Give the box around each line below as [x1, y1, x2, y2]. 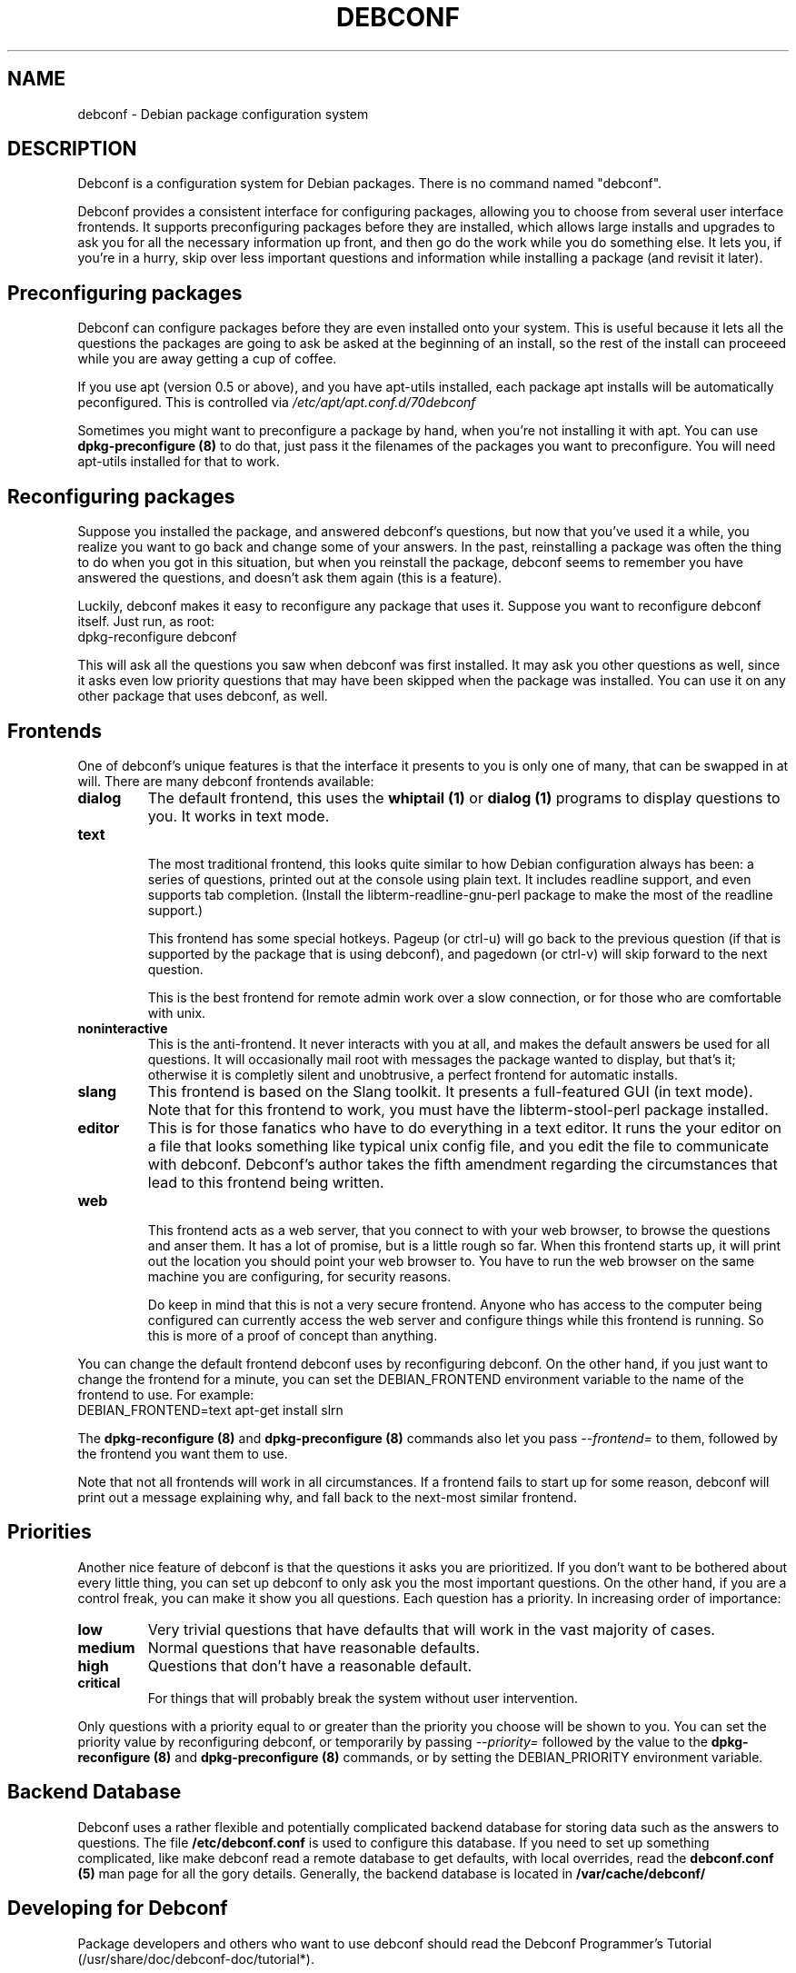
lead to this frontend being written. [147, 1172, 384, 1191]
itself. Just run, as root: [77, 613, 215, 630]
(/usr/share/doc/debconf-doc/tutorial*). [77, 1950, 314, 1967]
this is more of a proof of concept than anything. [147, 1327, 438, 1343]
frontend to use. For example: [77, 1386, 254, 1402]
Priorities [7, 1520, 92, 1544]
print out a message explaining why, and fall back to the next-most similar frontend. [77, 1489, 577, 1505]
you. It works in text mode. [147, 806, 330, 825]
